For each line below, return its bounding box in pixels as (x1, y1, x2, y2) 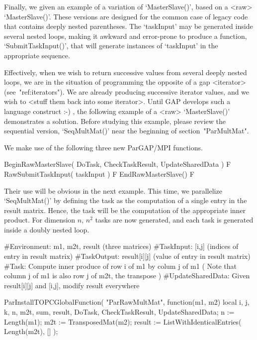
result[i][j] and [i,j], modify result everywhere (4, 280, 140, 290)
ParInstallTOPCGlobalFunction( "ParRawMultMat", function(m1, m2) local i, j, (4, 297, 250, 307)
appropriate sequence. (4, 50, 70, 60)
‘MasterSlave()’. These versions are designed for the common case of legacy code (4, 11, 248, 21)
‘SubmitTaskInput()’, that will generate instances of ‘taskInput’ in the (4, 40, 218, 51)
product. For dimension (4, 215, 76, 225)
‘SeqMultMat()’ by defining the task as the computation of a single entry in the (4, 195, 247, 206)
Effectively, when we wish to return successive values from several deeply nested (4, 67, 247, 77)
